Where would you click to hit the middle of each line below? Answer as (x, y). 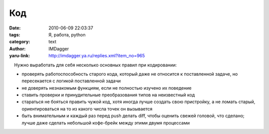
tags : (15, 34)
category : (20, 42)
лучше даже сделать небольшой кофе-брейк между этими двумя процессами (106, 123)
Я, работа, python (67, 34)
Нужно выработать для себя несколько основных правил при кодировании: (95, 65)
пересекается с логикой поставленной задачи (71, 81)
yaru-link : (19, 56)
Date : (15, 28)
